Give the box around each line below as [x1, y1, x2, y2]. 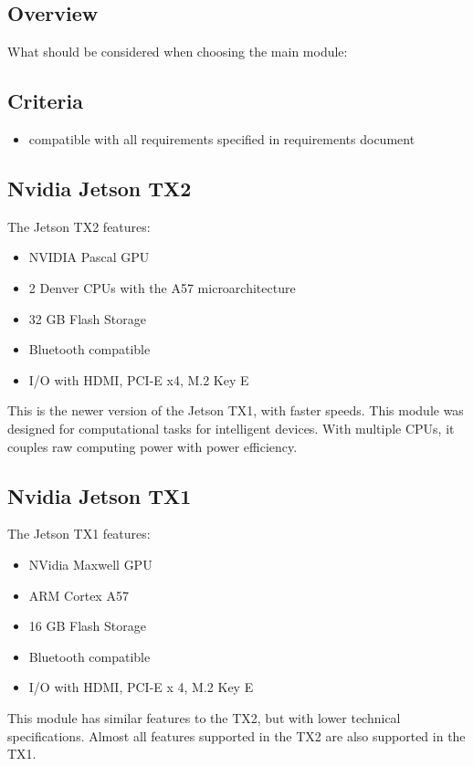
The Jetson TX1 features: [7, 524, 151, 543]
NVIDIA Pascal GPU [28, 247, 150, 267]
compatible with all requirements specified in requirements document [28, 130, 415, 148]
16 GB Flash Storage [28, 616, 146, 635]
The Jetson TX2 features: [7, 216, 151, 236]
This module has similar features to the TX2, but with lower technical [7, 708, 401, 727]
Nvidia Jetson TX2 [7, 173, 192, 202]
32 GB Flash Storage [28, 309, 146, 328]
